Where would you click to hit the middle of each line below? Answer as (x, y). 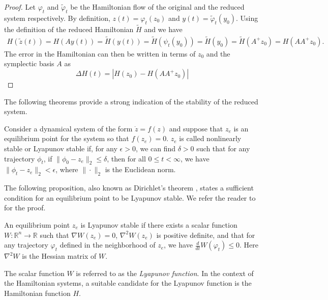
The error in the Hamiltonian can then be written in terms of (100, 53)
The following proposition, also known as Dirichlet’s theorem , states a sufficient (129, 188)
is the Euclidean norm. (140, 169)
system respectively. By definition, (57, 18)
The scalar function (34, 273)
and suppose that (196, 128)
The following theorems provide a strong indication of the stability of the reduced (131, 101)
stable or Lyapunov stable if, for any (61, 148)
